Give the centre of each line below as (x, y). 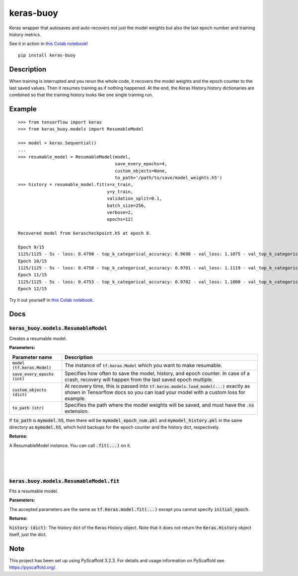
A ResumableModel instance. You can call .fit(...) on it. (70, 445)
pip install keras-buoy (47, 55)
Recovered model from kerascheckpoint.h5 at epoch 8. (85, 233)
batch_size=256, (127, 205)
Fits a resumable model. (34, 491)
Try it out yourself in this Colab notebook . (52, 300)
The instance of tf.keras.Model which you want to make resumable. (144, 365)
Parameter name (32, 357)
